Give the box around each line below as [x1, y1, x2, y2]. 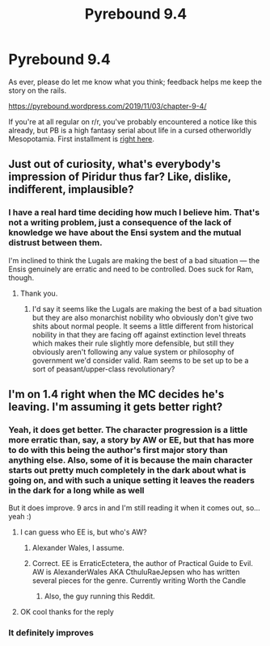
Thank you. [19, 288, 58, 298]
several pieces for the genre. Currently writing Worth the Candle [32, 576, 247, 585]
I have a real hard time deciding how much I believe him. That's [8, 207, 260, 218]
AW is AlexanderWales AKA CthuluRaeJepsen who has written [32, 567, 240, 577]
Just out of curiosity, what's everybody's [8, 157, 221, 171]
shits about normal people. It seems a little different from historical [32, 321, 254, 331]
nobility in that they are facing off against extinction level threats [32, 329, 247, 339]
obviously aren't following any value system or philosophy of [32, 346, 234, 356]
